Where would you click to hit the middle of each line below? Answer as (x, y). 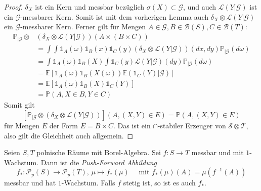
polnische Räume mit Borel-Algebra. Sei (99, 152)
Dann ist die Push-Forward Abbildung (99, 162)
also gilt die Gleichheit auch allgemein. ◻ (69, 135)
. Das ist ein (132, 125)
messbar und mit (217, 152)
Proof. (13, 7)
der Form (64, 125)
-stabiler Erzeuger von (192, 125)
